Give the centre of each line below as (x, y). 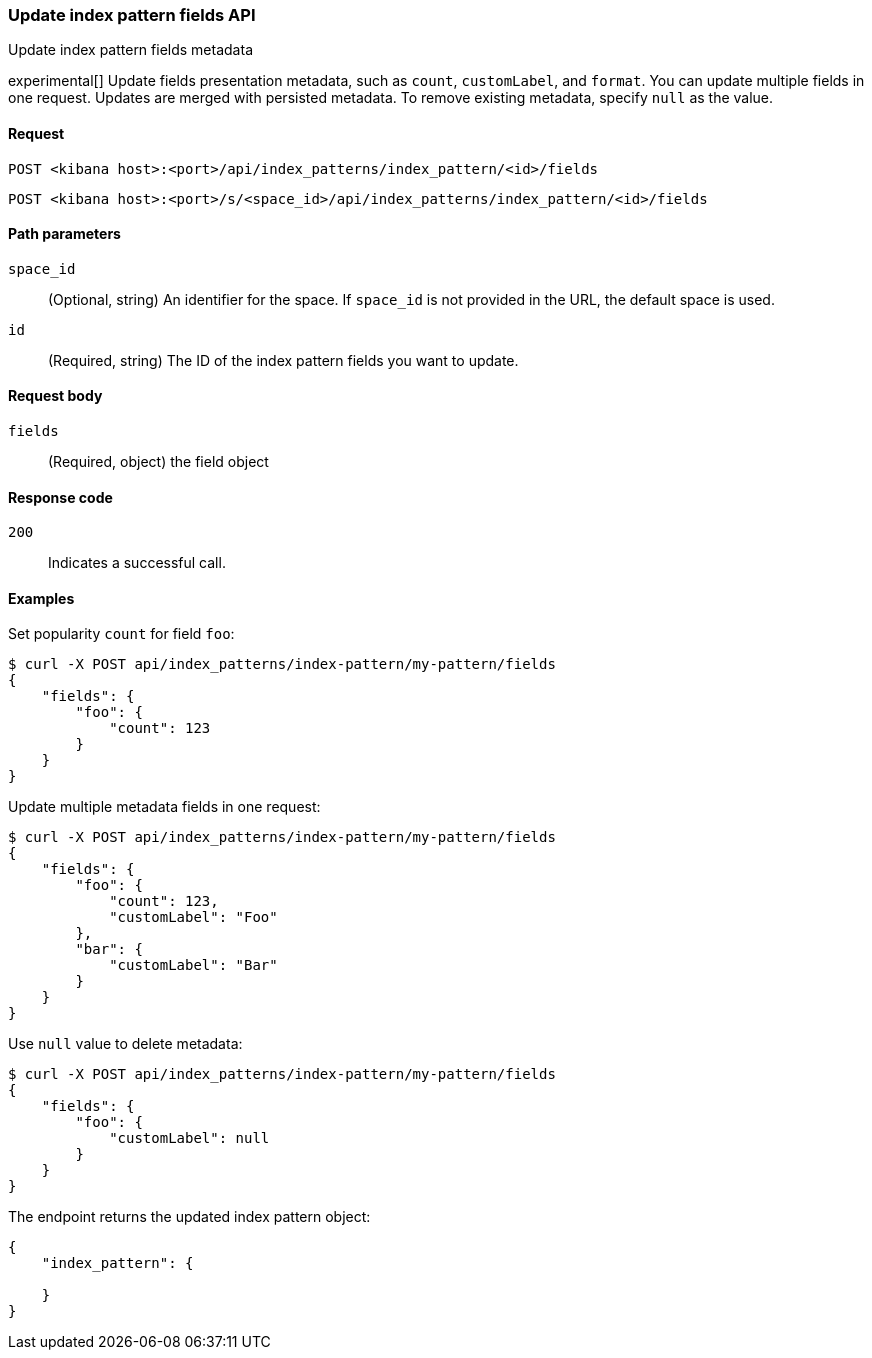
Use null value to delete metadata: (125, 1044)
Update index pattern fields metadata (130, 50)
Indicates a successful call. (137, 563)
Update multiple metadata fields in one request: (164, 807)
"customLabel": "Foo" (193, 917)
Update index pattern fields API (132, 15)
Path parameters (64, 234)
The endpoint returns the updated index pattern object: (189, 1217)
